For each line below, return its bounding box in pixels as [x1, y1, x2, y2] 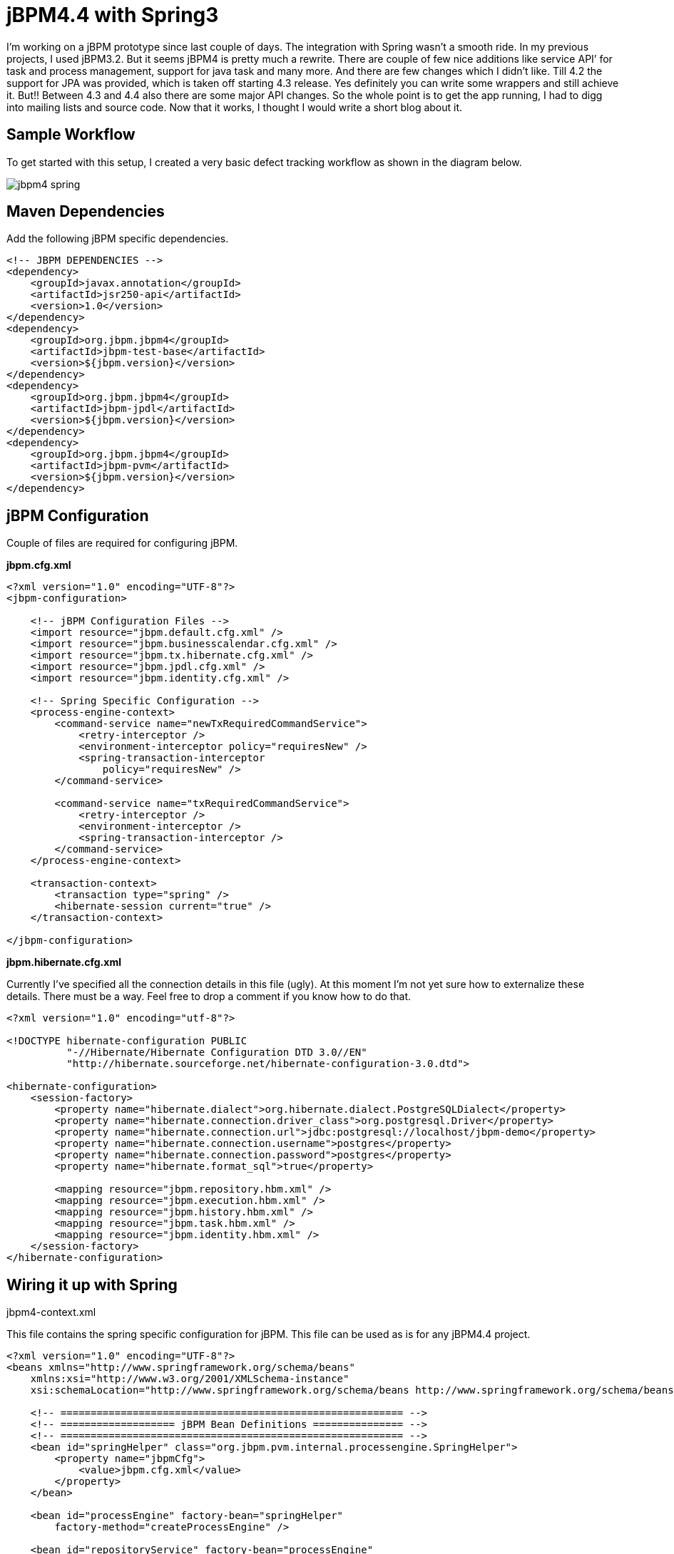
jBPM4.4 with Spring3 [6, 3, 219, 27]
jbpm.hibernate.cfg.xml [6, 956, 121, 969]
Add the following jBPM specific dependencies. [6, 232, 229, 245]
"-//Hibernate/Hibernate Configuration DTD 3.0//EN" [66, 1046, 367, 1059]
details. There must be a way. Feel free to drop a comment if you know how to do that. [6, 990, 412, 1003]
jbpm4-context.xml [6, 1306, 96, 1319]
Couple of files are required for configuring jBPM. [6, 537, 238, 550]
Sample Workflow [6, 125, 136, 144]
